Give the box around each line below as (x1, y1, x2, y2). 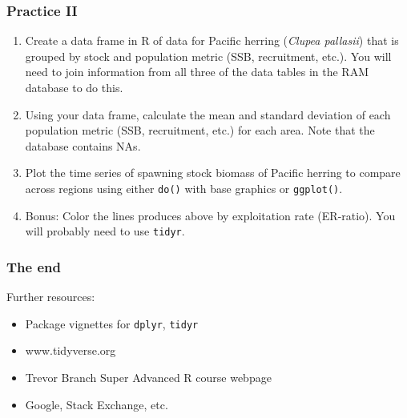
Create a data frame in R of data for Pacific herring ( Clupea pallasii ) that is (25, 32, 399, 49)
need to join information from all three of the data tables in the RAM (25, 63, 369, 80)
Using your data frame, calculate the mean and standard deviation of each (25, 106, 391, 123)
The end (6, 256, 61, 276)
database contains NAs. (25, 137, 141, 154)
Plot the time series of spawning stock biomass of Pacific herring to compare (25, 164, 401, 181)
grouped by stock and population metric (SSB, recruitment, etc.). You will (25, 47, 392, 64)
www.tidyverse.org (25, 342, 116, 359)
